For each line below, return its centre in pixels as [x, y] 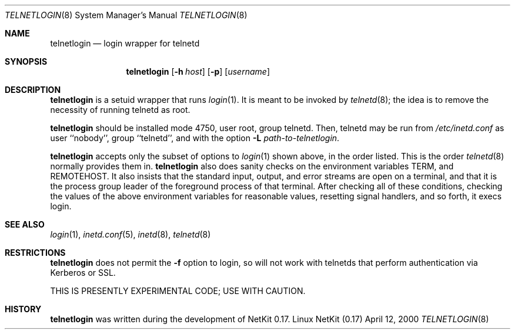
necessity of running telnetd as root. [120, 110]
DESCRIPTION [33, 90]
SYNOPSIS [26, 61]
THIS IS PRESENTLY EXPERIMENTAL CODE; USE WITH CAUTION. [178, 291]
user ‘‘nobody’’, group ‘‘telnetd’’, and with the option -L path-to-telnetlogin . [195, 138]
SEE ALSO [25, 224]
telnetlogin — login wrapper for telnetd [125, 43]
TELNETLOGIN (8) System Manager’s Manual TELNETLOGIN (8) [126, 15]
